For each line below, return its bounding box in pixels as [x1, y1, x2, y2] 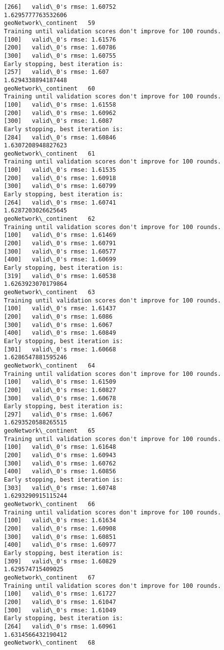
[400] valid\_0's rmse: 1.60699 [4, 256, 116, 263]
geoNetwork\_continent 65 [4, 427, 95, 435]
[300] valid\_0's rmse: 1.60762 [4, 460, 116, 467]
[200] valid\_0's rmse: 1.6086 [4, 313, 112, 320]
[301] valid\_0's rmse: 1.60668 [4, 346, 116, 353]
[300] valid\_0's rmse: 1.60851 [4, 533, 116, 540]
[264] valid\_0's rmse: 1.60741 [4, 199, 116, 206]
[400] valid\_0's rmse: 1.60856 [4, 468, 116, 475]
